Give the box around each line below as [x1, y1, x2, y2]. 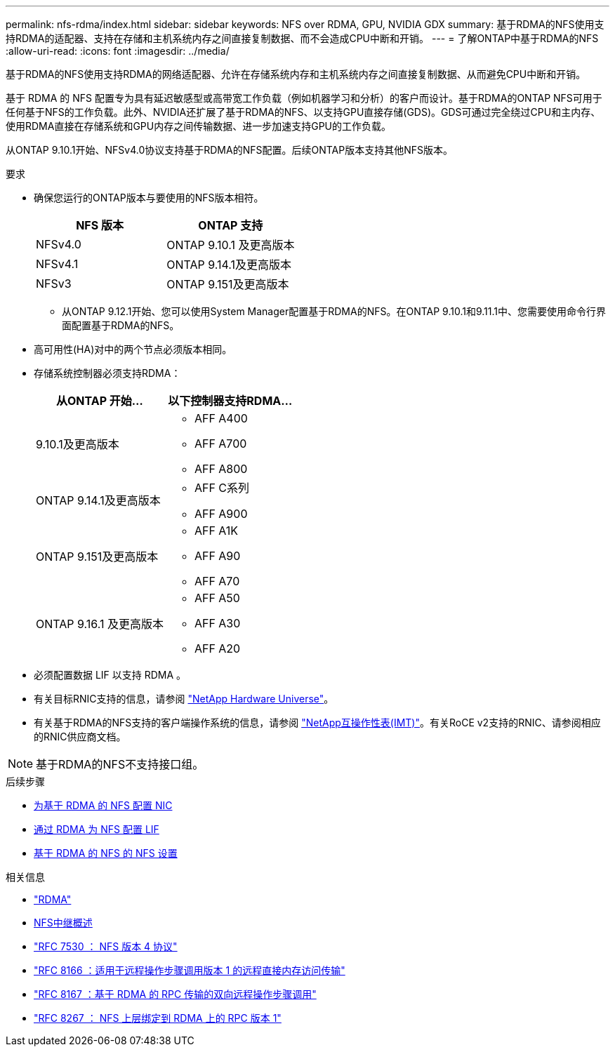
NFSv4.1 [36, 257, 79, 271]
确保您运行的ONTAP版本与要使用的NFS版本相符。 [34, 192, 264, 204]
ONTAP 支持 [198, 218, 263, 232]
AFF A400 [194, 411, 248, 425]
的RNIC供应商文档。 [34, 731, 126, 743]
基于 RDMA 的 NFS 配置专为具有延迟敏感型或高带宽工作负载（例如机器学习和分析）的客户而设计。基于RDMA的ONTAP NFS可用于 [6, 92, 602, 104]
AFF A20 [194, 641, 241, 655]
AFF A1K [194, 524, 239, 538]
